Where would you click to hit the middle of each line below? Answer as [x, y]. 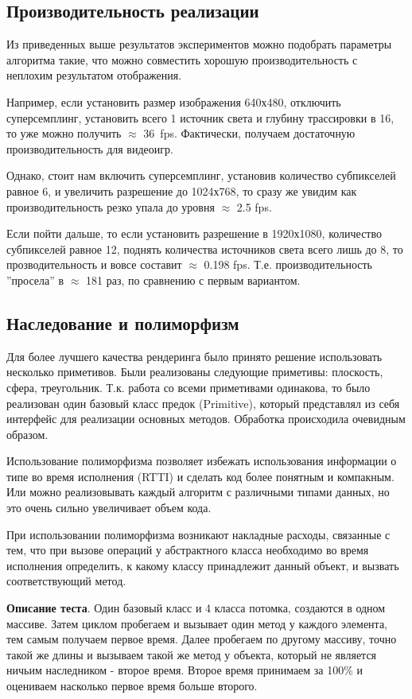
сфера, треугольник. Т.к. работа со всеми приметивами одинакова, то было [189, 387]
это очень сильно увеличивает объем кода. [109, 508]
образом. [27, 434]
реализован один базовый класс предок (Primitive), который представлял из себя [203, 403]
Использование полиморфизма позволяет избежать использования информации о [202, 461]
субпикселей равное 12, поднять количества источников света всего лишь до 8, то [205, 249]
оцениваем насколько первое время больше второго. [132, 685]
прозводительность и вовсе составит [94, 264]
